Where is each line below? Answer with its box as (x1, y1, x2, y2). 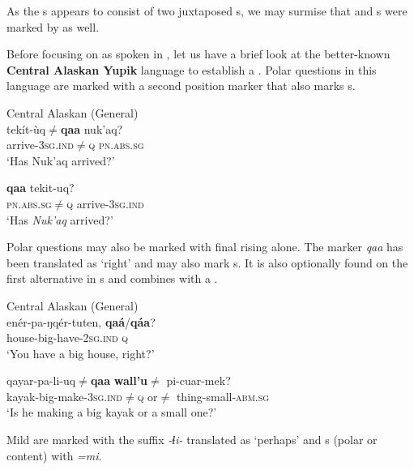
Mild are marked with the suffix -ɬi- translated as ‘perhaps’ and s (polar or (6, 431, 378, 448)
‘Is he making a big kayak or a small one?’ (6, 404, 217, 421)
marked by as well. (6, 18, 100, 35)
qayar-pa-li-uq (6, 372, 76, 389)
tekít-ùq (6, 120, 46, 137)
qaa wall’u (90, 372, 148, 389)
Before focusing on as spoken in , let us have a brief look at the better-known (6, 45, 391, 62)
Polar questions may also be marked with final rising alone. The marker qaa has (6, 238, 403, 255)
